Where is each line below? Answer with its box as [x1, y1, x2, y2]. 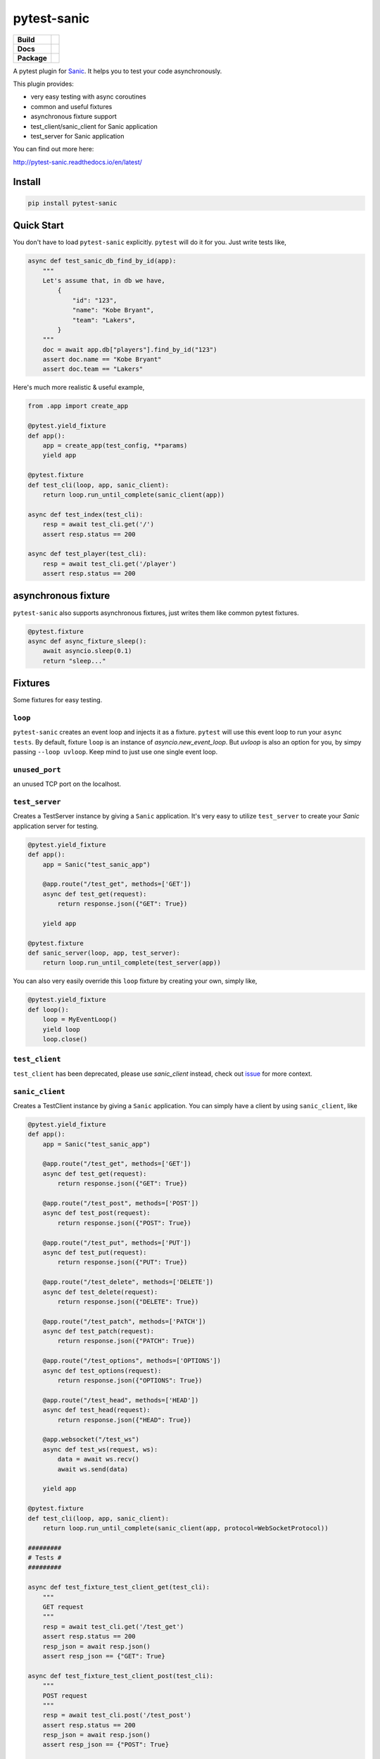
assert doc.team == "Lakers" [42, 365, 144, 373]
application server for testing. [13, 822, 99, 830]
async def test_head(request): [42, 1406, 151, 1414]
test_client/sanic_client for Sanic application [30, 122, 158, 130]
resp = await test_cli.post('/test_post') [42, 1711, 191, 1720]
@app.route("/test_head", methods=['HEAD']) [42, 1396, 199, 1404]
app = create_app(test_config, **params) [42, 441, 188, 450]
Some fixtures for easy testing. [13, 696, 103, 704]
